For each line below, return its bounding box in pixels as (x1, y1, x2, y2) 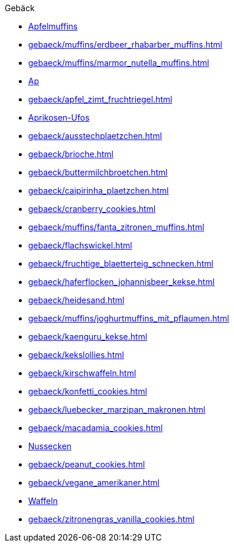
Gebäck (5, 3, 35, 13)
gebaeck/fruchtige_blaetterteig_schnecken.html (28, 258, 213, 268)
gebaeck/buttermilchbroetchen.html (28, 167, 168, 177)
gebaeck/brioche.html (28, 149, 113, 159)
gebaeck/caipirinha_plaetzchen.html (28, 185, 169, 195)
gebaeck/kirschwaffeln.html (28, 368, 136, 378)
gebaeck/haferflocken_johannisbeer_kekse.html (28, 277, 215, 287)
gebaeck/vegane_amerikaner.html (28, 478, 160, 488)
